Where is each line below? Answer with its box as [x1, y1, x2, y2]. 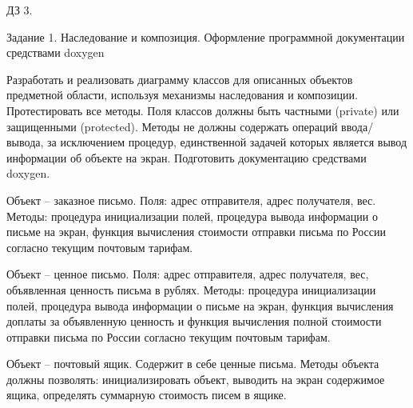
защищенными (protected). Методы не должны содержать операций [6, 118, 338, 134]
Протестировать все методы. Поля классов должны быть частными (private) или [6, 102, 399, 118]
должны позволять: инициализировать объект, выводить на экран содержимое [6, 370, 385, 387]
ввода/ [341, 118, 374, 134]
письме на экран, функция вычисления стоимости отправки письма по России [6, 223, 387, 240]
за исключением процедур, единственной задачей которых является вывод [47, 134, 407, 150]
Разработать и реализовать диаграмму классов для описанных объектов [6, 70, 353, 87]
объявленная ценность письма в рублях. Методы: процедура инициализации [6, 281, 376, 298]
